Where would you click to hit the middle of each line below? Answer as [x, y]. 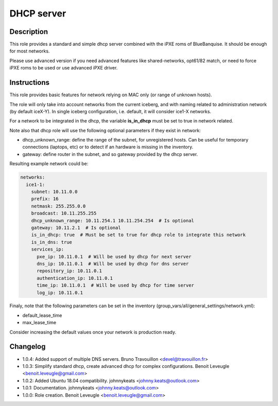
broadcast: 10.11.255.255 [64, 213]
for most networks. [30, 51]
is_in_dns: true [51, 242]
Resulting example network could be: [49, 164]
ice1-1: [36, 184]
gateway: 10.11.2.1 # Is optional [76, 227]
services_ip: [48, 249]
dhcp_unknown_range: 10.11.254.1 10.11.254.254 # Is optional [113, 220]
